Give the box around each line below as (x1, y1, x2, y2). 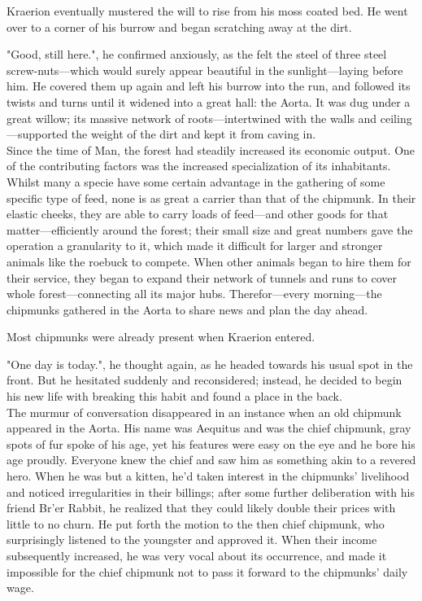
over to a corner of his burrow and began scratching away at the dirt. (7, 18, 352, 35)
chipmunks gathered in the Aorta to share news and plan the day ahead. (7, 300, 368, 318)
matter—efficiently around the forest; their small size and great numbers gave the (7, 221, 413, 238)
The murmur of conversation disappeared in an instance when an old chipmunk (7, 403, 402, 420)
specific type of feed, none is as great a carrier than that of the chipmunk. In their (7, 189, 416, 206)
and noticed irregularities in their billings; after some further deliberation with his (7, 483, 415, 500)
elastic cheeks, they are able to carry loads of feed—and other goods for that (7, 205, 389, 222)
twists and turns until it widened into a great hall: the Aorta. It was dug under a (7, 93, 411, 110)
